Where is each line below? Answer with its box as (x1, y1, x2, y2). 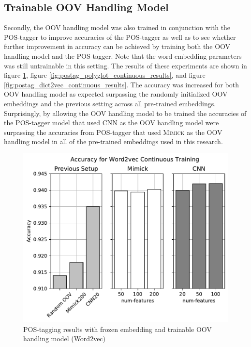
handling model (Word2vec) (23, 333, 106, 344)
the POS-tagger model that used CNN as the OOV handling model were (4, 117, 219, 128)
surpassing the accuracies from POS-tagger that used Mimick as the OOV (4, 127, 222, 137)
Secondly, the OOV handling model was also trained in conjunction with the (4, 22, 231, 33)
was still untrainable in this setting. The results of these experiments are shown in (4, 60, 247, 70)
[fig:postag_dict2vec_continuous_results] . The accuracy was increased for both (4, 79, 239, 89)
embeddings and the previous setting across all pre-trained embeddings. (4, 98, 216, 108)
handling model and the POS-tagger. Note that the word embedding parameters (4, 50, 242, 61)
